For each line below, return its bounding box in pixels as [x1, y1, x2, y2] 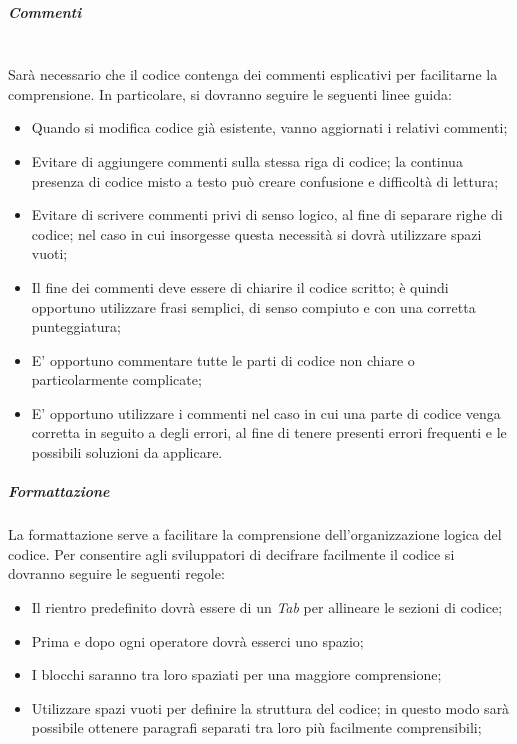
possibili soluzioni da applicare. [31, 442, 223, 463]
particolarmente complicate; [31, 369, 202, 390]
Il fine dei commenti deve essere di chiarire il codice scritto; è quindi [31, 276, 449, 297]
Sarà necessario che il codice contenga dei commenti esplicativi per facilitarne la [8, 64, 498, 85]
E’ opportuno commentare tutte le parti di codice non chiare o [31, 349, 415, 370]
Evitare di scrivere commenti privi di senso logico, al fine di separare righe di [31, 204, 503, 225]
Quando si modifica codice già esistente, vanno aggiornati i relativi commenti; [31, 117, 508, 138]
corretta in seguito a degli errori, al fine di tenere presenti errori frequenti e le [31, 422, 507, 443]
